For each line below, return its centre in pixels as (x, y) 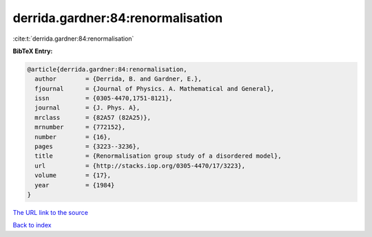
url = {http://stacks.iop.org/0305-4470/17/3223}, (140, 166)
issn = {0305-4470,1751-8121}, (104, 99)
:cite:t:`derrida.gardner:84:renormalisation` (73, 39)
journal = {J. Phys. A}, (87, 108)
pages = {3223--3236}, (87, 147)
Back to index (32, 225)
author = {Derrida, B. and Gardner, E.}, (118, 79)
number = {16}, (73, 137)
